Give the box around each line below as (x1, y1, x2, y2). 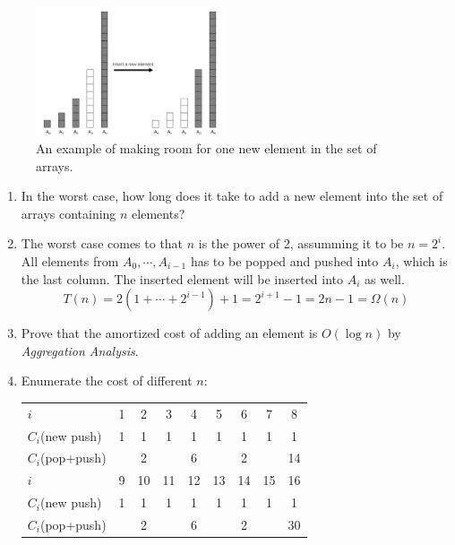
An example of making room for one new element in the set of (36, 139, 377, 158)
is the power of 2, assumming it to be (198, 234, 404, 253)
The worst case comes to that (21, 234, 184, 253)
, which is (395, 252, 448, 271)
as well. (365, 269, 405, 288)
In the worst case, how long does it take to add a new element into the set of (21, 186, 443, 205)
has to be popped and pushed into (190, 252, 379, 271)
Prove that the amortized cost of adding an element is (21, 324, 318, 342)
